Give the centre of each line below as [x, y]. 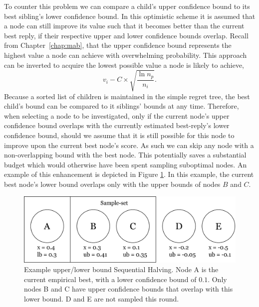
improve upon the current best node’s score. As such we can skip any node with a [129, 145]
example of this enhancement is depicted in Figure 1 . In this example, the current [129, 174]
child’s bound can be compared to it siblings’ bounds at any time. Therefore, [122, 106]
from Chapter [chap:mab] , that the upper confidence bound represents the [118, 45]
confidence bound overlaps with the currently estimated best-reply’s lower [117, 125]
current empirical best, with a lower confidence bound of [110, 279]
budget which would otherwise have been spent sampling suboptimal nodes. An [126, 164]
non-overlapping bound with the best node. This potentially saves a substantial [125, 155]
